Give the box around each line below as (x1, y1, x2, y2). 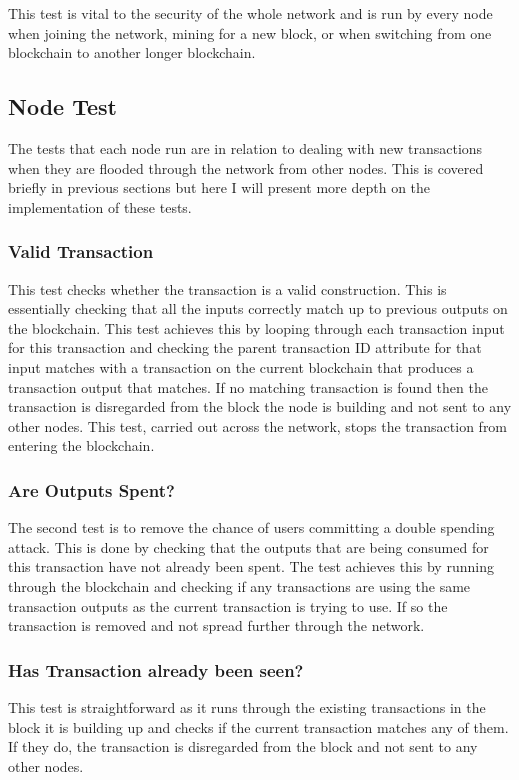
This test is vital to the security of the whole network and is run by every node (8, 3, 493, 23)
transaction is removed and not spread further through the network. (8, 615, 425, 636)
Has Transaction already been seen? (8, 657, 304, 682)
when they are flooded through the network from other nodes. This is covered (8, 157, 484, 178)
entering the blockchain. (8, 435, 155, 456)
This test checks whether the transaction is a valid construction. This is (8, 278, 447, 299)
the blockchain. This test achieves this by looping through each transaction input (8, 317, 505, 338)
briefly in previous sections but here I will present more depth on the (8, 177, 431, 198)
